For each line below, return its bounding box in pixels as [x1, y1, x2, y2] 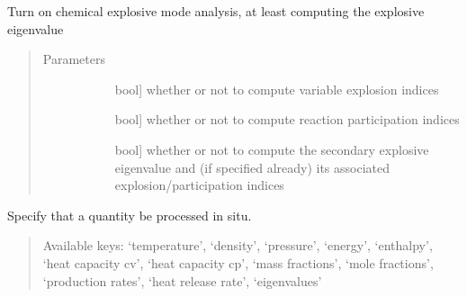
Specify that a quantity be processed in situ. [7, 205, 252, 224]
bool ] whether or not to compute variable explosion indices [114, 79, 439, 98]
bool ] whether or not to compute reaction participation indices [114, 110, 460, 129]
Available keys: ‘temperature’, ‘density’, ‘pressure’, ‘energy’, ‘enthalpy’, [42, 236, 433, 255]
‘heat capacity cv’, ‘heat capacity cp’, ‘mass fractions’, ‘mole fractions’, [42, 253, 434, 272]
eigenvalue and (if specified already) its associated [114, 157, 391, 176]
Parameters [42, 49, 105, 68]
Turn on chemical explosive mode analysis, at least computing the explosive [7, 2, 425, 20]
